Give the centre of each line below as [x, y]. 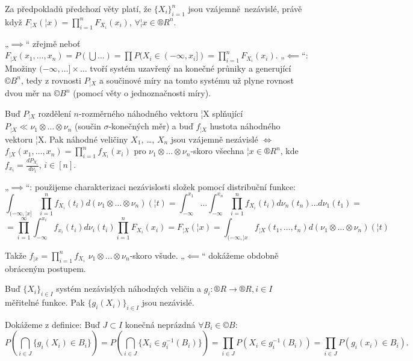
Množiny [21, 68]
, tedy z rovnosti [51, 80]
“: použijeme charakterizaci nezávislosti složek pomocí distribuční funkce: [160, 186]
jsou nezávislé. [168, 302]
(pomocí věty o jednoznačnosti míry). [142, 93]
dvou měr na [28, 93]
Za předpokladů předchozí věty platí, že [78, 8]
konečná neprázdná [160, 324]
